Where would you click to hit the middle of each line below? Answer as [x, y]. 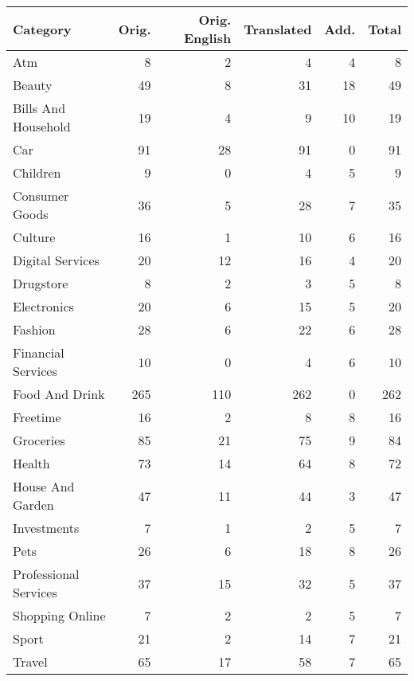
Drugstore [41, 283]
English [208, 38]
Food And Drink [59, 394]
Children [37, 172]
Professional [46, 574]
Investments [46, 528]
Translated [278, 29]
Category [42, 29]
